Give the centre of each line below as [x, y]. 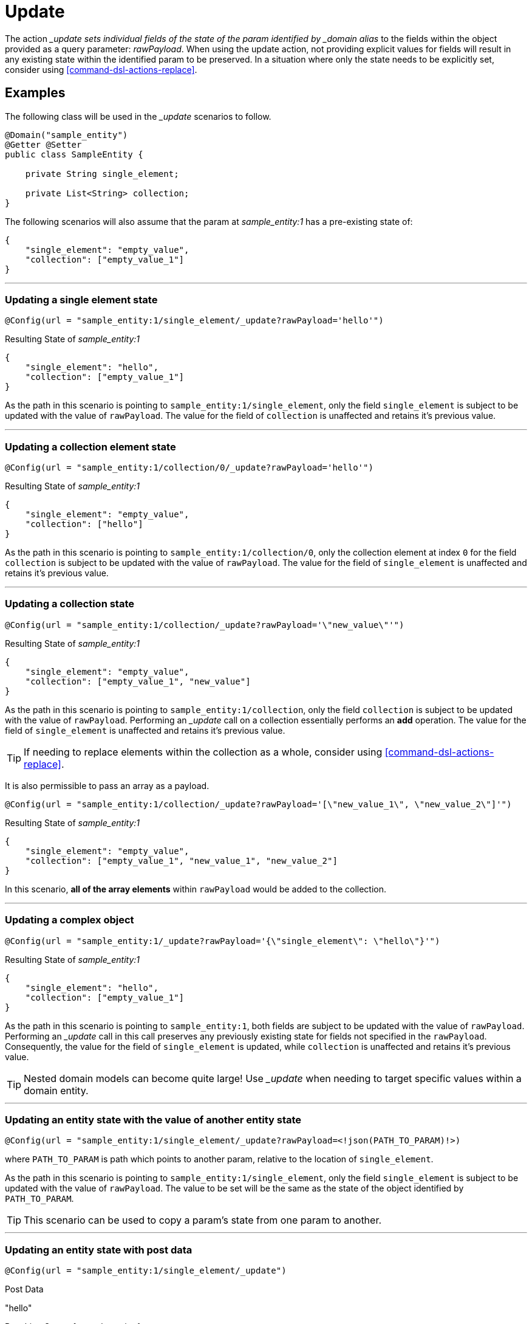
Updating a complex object [70, 920]
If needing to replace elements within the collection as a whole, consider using [203, 752]
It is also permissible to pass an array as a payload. [107, 785]
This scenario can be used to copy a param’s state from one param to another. [203, 1220]
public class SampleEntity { [74, 154]
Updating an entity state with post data [99, 1250]
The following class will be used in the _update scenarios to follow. [138, 116]
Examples [35, 93]
